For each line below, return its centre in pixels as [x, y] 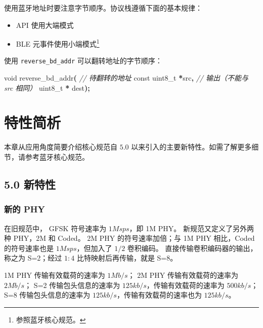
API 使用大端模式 [45, 25]
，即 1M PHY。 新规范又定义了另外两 [191, 228]
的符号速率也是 [29, 248]
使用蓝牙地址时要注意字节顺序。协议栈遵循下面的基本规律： [103, 8]
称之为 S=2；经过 [33, 258]
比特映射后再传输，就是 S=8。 [127, 258]
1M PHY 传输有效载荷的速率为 [55, 275]
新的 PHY [25, 209]
